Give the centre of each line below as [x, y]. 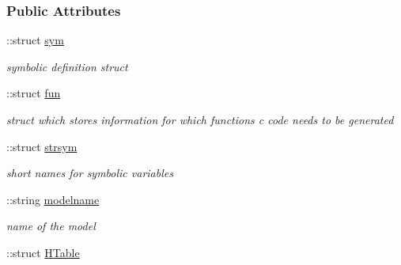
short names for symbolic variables [90, 173]
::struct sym [35, 40]
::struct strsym [42, 146]
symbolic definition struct [67, 66]
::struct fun [34, 93]
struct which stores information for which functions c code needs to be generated [200, 119]
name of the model [51, 226]
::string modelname [53, 199]
